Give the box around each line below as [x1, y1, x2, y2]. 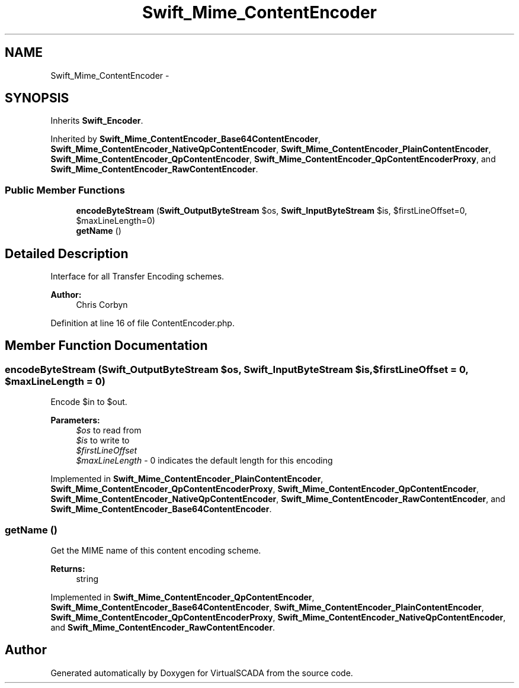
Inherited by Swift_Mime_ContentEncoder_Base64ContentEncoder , [50, 134, 321, 144]
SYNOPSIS [5, 91, 69, 106]
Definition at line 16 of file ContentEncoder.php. [50, 318, 235, 329]
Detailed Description [5, 246, 129, 261]
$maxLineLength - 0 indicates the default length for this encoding [76, 455, 333, 466]
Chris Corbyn [76, 300, 128, 310]
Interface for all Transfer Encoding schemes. [50, 271, 225, 282]
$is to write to [76, 435, 130, 446]
